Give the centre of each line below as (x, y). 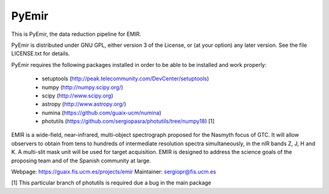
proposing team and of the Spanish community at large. (81, 161)
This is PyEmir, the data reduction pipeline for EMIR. (76, 34)
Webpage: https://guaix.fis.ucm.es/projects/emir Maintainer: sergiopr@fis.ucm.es (114, 172)
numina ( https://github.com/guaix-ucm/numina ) (101, 113)
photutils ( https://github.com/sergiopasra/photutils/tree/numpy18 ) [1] (128, 121)
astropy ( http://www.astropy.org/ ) (84, 104)
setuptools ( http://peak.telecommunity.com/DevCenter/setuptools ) (126, 78)
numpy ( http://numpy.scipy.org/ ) (83, 87)
